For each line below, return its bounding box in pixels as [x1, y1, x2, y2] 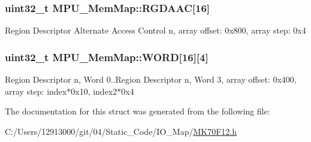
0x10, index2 [71, 84, 117, 97]
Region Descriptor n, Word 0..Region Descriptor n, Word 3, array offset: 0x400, [5, 73, 297, 86]
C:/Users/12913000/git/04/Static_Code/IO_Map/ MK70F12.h [5, 125, 237, 137]
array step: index [5, 84, 67, 97]
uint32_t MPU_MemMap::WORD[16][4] [5, 49, 209, 64]
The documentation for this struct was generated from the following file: [5, 105, 270, 117]
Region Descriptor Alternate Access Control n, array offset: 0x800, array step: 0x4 [5, 24, 306, 37]
